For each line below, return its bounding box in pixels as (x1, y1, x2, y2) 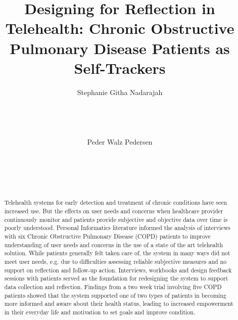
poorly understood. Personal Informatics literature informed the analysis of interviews (4, 223, 230, 232)
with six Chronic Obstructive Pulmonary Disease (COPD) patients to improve (4, 232, 211, 241)
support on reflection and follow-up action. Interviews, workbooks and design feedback (4, 265, 232, 274)
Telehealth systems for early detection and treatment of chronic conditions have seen (4, 198, 227, 207)
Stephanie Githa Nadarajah (77, 86, 163, 97)
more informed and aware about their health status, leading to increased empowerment (4, 299, 233, 308)
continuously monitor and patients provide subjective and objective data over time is (4, 215, 228, 223)
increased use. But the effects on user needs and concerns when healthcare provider (4, 207, 223, 215)
